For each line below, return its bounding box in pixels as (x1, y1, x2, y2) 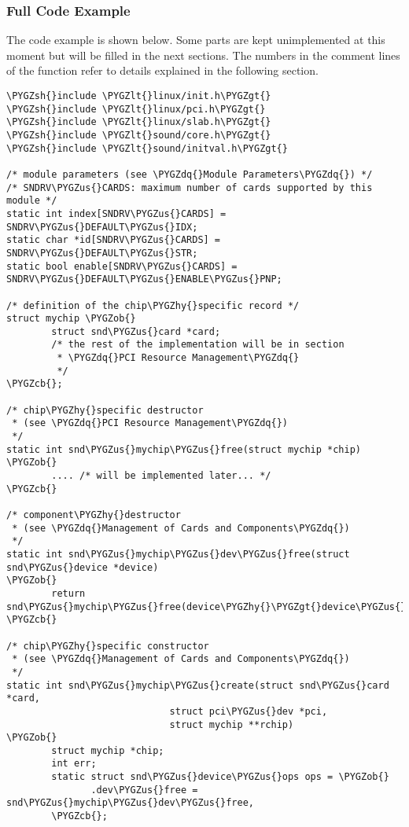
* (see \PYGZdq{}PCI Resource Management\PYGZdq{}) (12, 417, 288, 429)
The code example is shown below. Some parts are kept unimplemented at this (6, 31, 385, 48)
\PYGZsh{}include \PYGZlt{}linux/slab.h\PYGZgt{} (6, 116, 271, 128)
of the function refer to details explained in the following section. (6, 62, 319, 79)
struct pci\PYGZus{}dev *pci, (169, 705, 328, 717)
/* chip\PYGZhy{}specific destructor (6, 404, 204, 416)
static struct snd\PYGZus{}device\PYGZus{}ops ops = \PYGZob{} (51, 771, 389, 783)
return (51, 587, 86, 599)
